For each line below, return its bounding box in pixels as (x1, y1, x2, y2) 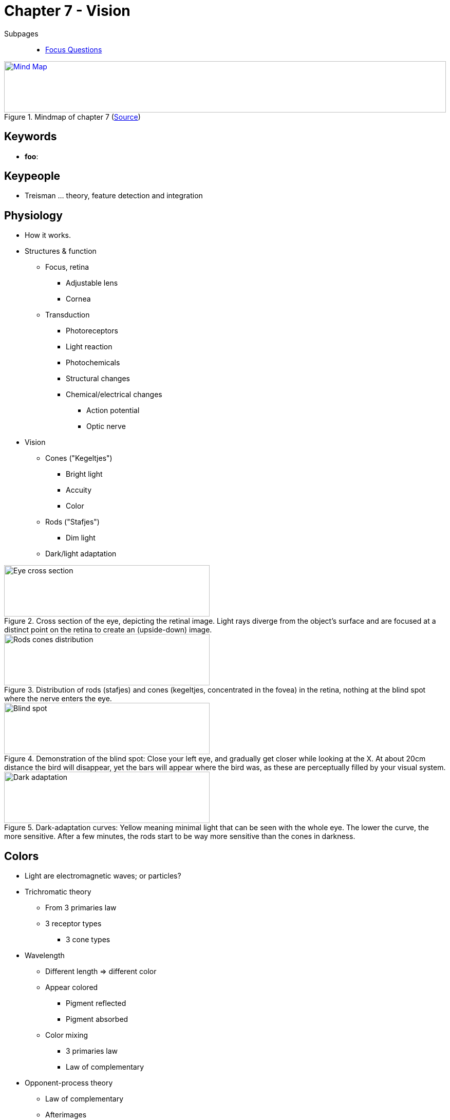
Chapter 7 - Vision (4, 2, 130, 20)
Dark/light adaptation (45, 549, 117, 558)
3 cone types (66, 935, 110, 944)
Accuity (66, 486, 92, 495)
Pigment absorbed (66, 1015, 128, 1024)
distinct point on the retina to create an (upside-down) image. (4, 625, 212, 634)
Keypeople (4, 170, 61, 183)
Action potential (86, 406, 140, 415)
